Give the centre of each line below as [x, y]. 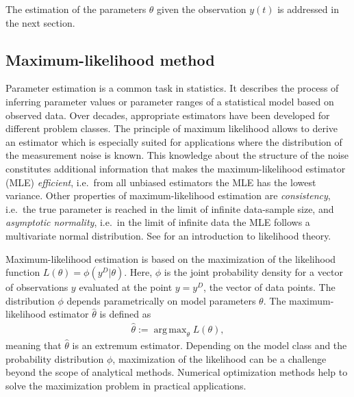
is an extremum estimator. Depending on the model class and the [210, 345]
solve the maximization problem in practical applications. [126, 385]
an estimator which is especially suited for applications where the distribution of [174, 141]
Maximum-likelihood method [110, 59]
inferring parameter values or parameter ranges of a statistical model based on [170, 101]
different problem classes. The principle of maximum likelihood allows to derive [172, 128]
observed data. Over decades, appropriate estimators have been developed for [168, 115]
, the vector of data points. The [269, 287]
